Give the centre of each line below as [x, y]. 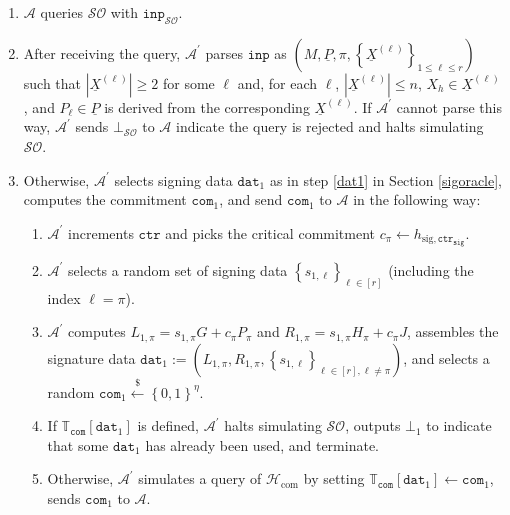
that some [78, 444]
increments [101, 232]
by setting [334, 478]
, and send [251, 199]
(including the [431, 269]
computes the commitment [105, 199]
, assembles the [452, 331]
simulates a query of [200, 478]
